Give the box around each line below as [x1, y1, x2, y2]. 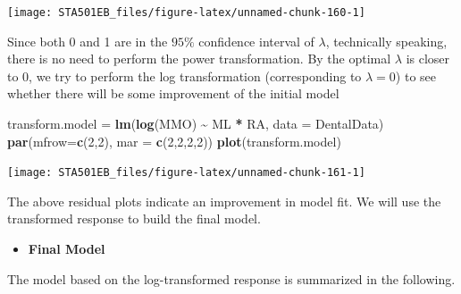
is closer [406, 49, 450, 68]
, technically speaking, [325, 31, 448, 50]
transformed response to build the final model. [7, 209, 261, 228]
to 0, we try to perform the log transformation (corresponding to [7, 66, 362, 85]
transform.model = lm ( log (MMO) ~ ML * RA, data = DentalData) [7, 114, 384, 133]
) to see [395, 66, 437, 85]
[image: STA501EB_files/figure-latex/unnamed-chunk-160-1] [7, 6, 365, 19]
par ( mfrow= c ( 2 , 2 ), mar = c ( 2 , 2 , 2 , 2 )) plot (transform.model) [7, 131, 341, 150]
